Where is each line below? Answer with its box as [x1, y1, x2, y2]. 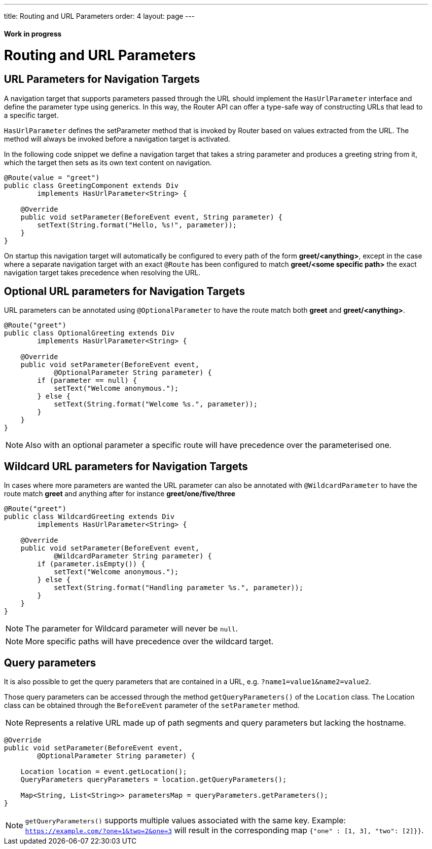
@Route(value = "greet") [4, 173, 100, 182]
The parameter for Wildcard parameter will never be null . [25, 624, 238, 634]
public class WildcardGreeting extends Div [4, 513, 175, 521]
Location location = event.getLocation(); [20, 768, 187, 776]
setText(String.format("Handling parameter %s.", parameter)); [54, 584, 303, 592]
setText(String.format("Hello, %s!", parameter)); [37, 221, 237, 229]
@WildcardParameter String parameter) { [54, 552, 212, 560]
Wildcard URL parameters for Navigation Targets [4, 460, 248, 473]
